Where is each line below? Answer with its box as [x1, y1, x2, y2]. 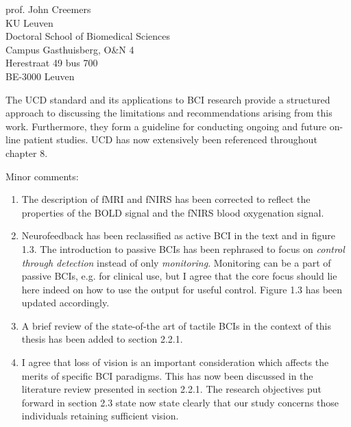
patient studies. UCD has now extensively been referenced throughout [23, 132, 317, 147]
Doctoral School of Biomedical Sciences [5, 29, 171, 43]
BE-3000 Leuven [5, 69, 75, 83]
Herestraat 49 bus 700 [5, 56, 98, 70]
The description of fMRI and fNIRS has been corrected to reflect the [21, 192, 311, 206]
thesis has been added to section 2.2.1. [21, 332, 183, 346]
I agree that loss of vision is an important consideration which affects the [21, 355, 329, 369]
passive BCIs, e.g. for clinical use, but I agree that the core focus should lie [21, 269, 337, 283]
